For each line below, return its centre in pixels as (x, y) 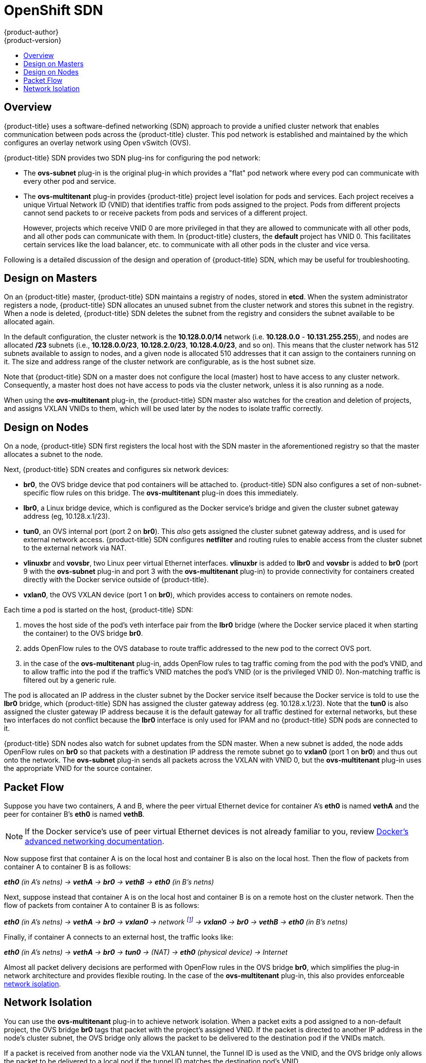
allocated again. (29, 322)
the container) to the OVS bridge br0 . (83, 633)
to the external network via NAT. (75, 548)
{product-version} (33, 40)
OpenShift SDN (54, 10)
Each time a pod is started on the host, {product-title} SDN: (99, 610)
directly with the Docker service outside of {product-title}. (116, 580)
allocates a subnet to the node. (54, 454)
